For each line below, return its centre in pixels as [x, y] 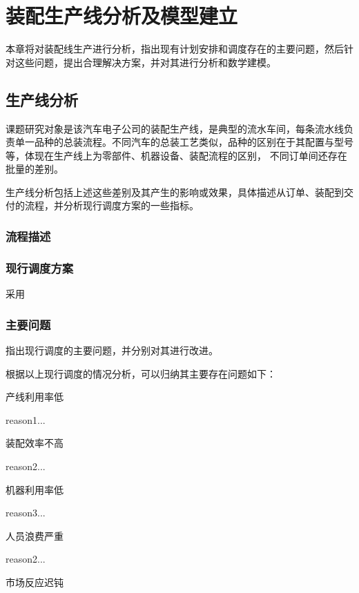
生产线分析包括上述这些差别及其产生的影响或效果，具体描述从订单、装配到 [175, 192]
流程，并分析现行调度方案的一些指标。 [111, 205]
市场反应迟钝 [35, 582]
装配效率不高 [35, 443]
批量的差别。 [35, 169]
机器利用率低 [35, 489]
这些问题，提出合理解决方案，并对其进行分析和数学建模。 [145, 62]
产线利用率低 [35, 397]
